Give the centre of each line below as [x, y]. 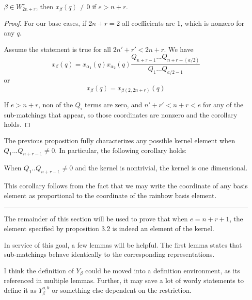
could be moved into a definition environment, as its [163, 270]
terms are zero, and [113, 105]
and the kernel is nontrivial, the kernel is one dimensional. [161, 168]
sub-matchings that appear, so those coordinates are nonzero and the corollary [121, 114]
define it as [20, 290]
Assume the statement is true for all [57, 49]
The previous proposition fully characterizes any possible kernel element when [119, 141]
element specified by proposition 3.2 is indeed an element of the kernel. [109, 228]
